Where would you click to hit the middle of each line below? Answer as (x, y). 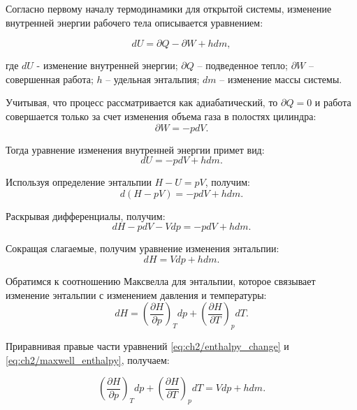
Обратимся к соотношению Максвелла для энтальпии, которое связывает (161, 280)
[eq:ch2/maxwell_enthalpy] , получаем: (88, 359)
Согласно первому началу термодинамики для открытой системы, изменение (169, 8)
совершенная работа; (50, 79)
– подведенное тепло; (242, 65)
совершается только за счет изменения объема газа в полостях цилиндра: (161, 116)
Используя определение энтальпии (79, 182)
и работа (333, 102)
